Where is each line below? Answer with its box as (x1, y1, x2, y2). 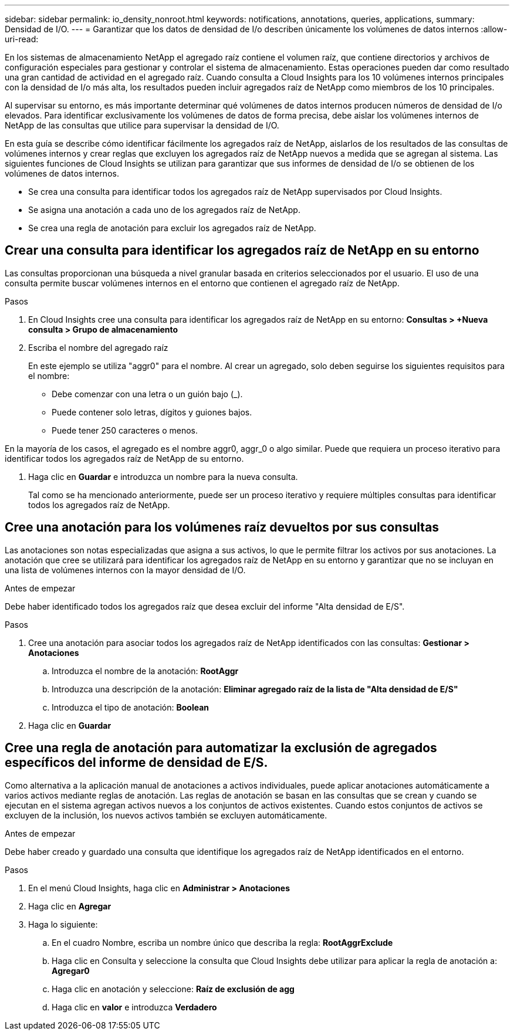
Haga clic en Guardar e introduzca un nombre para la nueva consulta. (28, 471, 298, 482)
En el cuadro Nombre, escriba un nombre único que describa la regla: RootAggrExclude (52, 937, 393, 948)
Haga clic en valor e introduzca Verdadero (52, 1002, 217, 1012)
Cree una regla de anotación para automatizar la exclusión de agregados (5, 740, 437, 756)
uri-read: (5, 34, 39, 44)
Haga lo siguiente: (28, 919, 98, 929)
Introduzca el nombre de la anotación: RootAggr (52, 665, 239, 676)
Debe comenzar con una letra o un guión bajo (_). (52, 388, 243, 399)
